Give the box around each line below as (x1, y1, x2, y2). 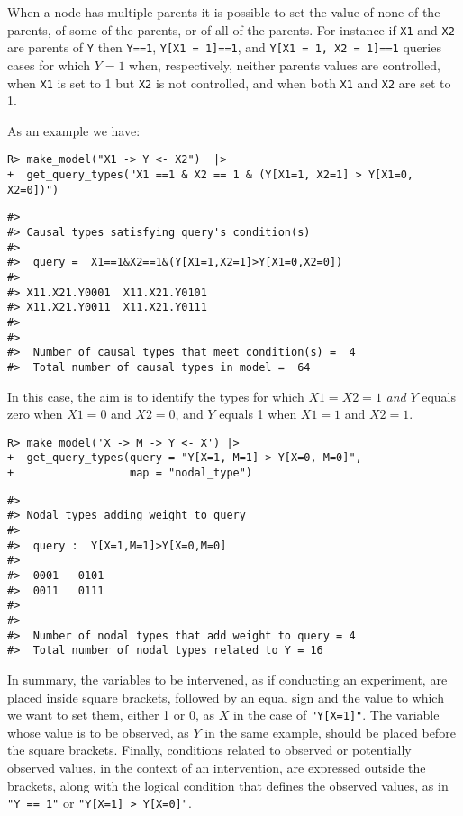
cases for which (7, 55, 90, 74)
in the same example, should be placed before (204, 722, 456, 741)
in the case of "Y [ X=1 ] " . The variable (232, 705, 440, 724)
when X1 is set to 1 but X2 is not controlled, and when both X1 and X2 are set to (7, 73, 451, 92)
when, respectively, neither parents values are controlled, (129, 55, 440, 74)
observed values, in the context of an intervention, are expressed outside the (7, 757, 426, 776)
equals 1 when (219, 404, 297, 423)
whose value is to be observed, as (7, 722, 189, 741)
